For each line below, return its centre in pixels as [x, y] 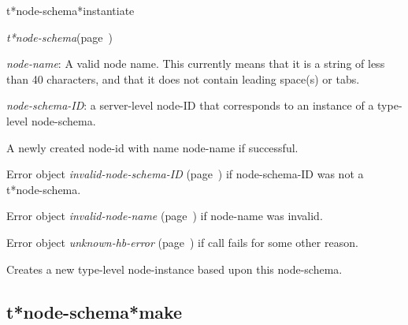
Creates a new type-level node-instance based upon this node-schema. [174, 269]
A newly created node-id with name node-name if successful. [152, 147]
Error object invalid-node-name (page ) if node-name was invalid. [165, 216]
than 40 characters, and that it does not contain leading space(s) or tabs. [183, 78]
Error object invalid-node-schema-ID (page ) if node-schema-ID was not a [185, 174]
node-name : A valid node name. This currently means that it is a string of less [196, 64]
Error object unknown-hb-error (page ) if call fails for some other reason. [182, 242]
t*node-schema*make [95, 311]
